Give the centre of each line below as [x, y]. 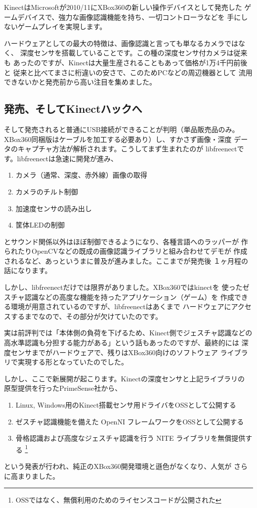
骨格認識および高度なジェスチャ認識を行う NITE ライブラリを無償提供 [130, 438]
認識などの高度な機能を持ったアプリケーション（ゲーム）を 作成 [129, 297]
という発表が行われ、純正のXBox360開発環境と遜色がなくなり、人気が [118, 466]
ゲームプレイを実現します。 [62, 26]
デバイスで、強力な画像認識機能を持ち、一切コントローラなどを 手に [129, 17]
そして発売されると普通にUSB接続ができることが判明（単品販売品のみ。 [122, 129]
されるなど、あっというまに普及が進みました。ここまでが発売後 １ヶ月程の [126, 260]
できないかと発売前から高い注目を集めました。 [80, 82]
